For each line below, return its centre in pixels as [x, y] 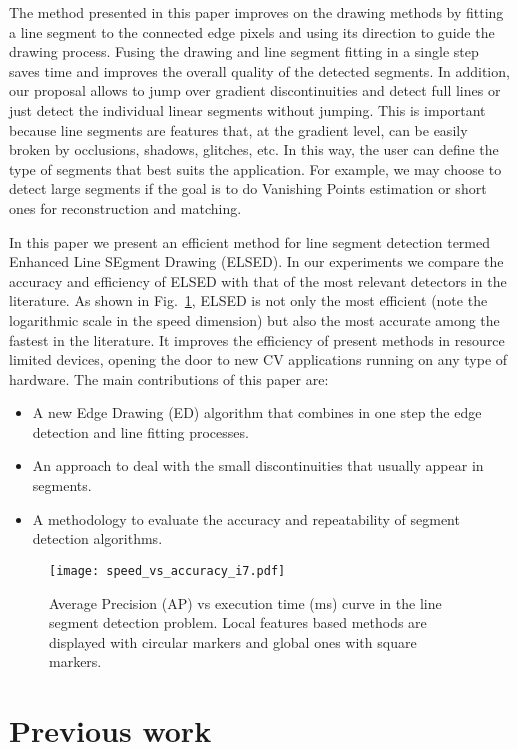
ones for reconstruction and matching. [125, 207]
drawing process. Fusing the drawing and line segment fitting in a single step [244, 51]
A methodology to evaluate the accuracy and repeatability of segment [246, 518]
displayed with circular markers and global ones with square [233, 641]
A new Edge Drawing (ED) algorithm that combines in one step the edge [257, 412]
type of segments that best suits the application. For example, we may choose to [255, 168]
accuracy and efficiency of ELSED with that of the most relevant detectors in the [258, 280]
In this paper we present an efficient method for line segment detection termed [249, 241]
